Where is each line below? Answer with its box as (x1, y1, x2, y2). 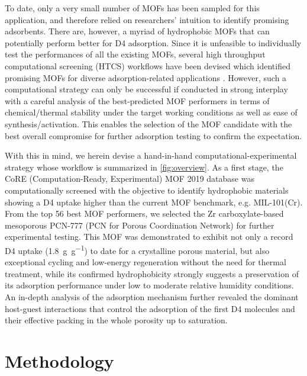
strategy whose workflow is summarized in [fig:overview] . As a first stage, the (5, 160, 283, 173)
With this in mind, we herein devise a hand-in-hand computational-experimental (5, 149, 297, 162)
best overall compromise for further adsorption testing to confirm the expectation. (5, 129, 302, 142)
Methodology (5, 348, 114, 372)
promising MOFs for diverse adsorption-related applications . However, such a (5, 71, 287, 83)
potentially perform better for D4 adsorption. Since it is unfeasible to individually (5, 36, 302, 49)
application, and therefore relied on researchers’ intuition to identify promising (5, 13, 289, 25)
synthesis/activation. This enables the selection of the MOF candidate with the (5, 117, 292, 130)
